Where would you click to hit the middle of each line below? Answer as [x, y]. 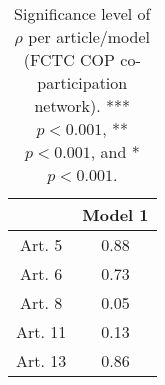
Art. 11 [41, 331]
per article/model [89, 36]
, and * [115, 151]
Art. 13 [41, 360]
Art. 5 [41, 244]
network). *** [82, 105]
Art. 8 [41, 302]
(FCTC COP [69, 59]
